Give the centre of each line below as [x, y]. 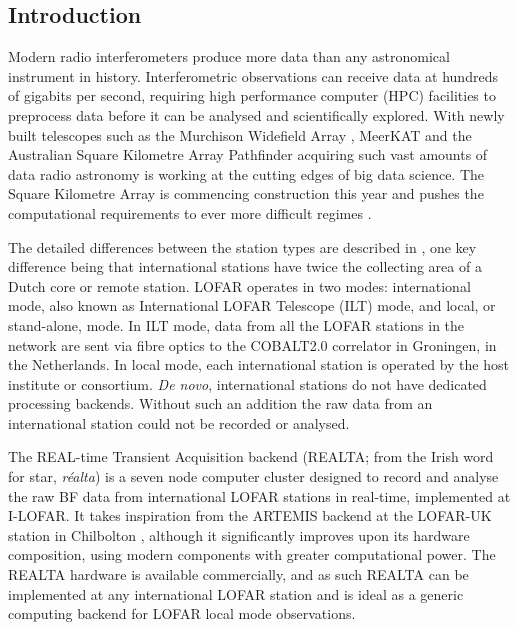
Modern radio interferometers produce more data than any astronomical [229, 56]
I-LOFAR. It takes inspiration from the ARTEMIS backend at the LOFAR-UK [250, 515]
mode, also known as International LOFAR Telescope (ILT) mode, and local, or [252, 305]
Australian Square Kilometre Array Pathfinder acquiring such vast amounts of [248, 154]
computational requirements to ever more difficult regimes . [190, 212]
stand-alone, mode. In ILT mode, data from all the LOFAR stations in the [236, 324]
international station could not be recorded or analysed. [179, 422]
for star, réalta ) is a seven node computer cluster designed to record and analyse [253, 476]
